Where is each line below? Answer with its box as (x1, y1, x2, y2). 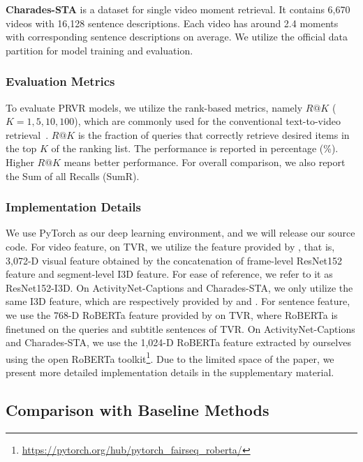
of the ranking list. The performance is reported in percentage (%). (51, 141, 339, 156)
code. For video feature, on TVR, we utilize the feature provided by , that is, (6, 239, 335, 253)
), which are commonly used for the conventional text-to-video (74, 114, 341, 128)
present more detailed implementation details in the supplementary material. (6, 364, 334, 379)
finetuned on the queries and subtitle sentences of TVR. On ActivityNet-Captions (6, 321, 355, 336)
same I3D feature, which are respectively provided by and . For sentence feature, (6, 294, 350, 308)
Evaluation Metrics (6, 73, 115, 90)
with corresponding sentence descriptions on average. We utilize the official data (6, 29, 348, 44)
